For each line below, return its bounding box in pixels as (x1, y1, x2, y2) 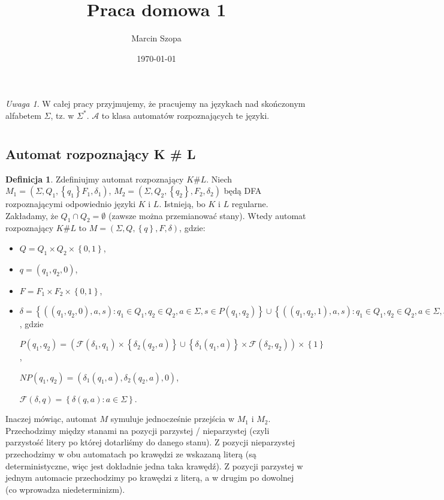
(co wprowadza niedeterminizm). (5, 483, 125, 495)
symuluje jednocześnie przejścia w (110, 412, 235, 425)
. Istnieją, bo (159, 197, 206, 210)
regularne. (231, 197, 268, 210)
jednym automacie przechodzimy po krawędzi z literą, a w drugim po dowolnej (5, 471, 294, 484)
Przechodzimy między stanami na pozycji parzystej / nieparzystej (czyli (5, 424, 270, 436)
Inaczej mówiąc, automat (5, 412, 97, 425)
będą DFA (223, 184, 262, 197)
